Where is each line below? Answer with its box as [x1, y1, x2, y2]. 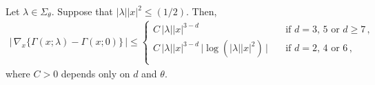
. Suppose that [51, 4, 113, 18]
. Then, [186, 4, 217, 18]
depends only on [61, 66, 130, 80]
